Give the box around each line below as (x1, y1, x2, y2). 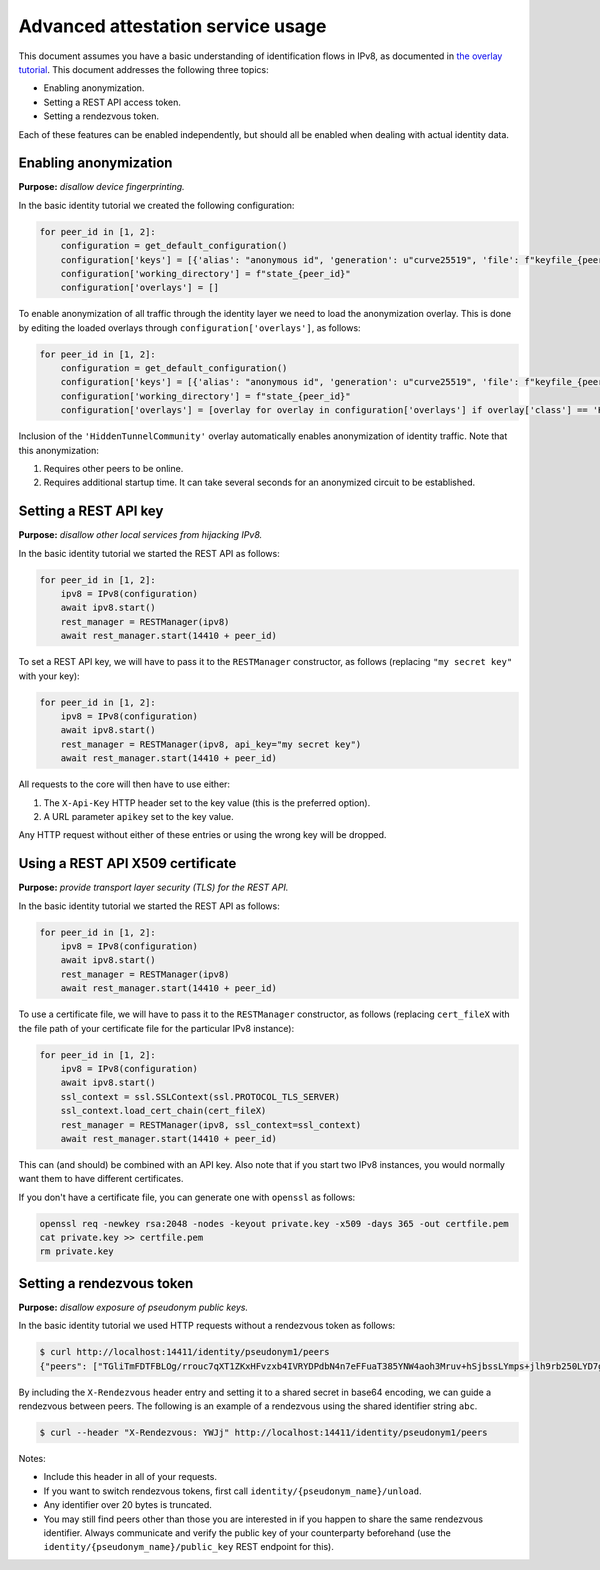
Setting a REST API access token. (43, 96, 182, 108)
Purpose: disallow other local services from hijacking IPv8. (18, 529, 263, 541)
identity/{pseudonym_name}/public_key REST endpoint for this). (43, 1541, 334, 1553)
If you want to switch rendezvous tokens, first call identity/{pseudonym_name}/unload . (43, 1485, 422, 1497)
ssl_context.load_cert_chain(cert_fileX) (60, 1105, 267, 1117)
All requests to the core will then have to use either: (18, 778, 230, 790)
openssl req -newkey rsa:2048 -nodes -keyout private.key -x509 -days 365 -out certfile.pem (39, 1218, 509, 1229)
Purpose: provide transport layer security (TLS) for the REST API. (18, 881, 289, 894)
